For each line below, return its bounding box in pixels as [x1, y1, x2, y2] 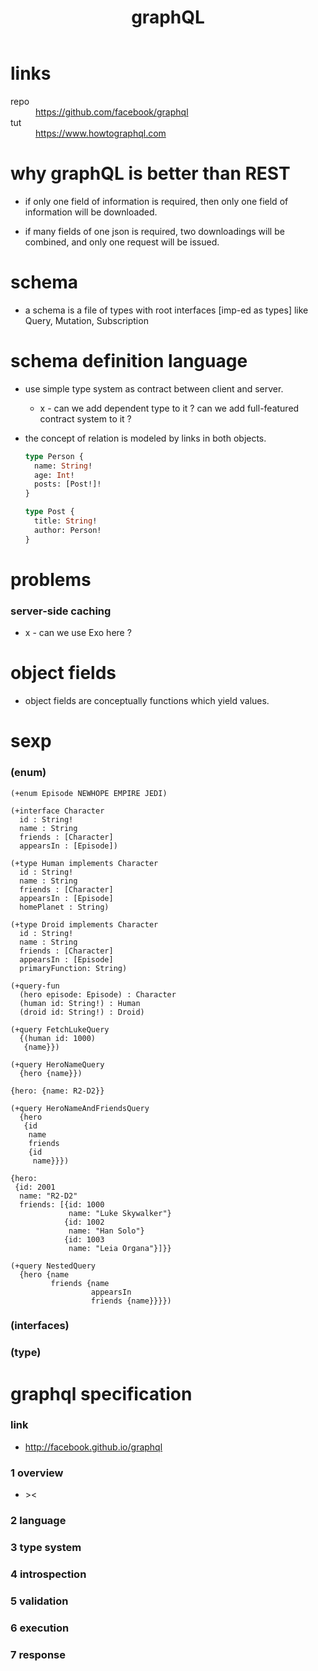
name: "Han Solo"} [68, 1226, 145, 1236]
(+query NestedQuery [10, 1261, 97, 1271]
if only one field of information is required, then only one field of [24, 195, 289, 207]
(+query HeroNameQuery [10, 1059, 105, 1070]
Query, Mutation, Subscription [24, 314, 149, 326]
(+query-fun [10, 981, 60, 991]
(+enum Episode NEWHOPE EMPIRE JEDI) [10, 788, 168, 798]
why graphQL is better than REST [10, 162, 291, 185]
